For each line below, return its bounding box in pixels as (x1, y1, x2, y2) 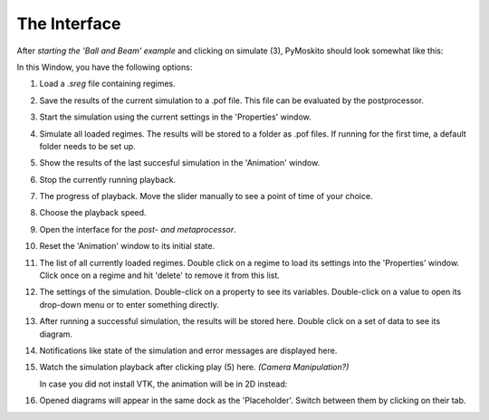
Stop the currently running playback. (39, 174, 177, 185)
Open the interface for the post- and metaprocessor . (39, 224, 237, 234)
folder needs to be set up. (39, 140, 136, 151)
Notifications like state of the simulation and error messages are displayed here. (39, 345, 338, 356)
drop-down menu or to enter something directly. (39, 299, 219, 310)
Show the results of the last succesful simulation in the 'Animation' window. (39, 157, 321, 168)
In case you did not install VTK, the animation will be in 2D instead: (39, 378, 288, 389)
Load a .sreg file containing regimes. (39, 78, 176, 90)
